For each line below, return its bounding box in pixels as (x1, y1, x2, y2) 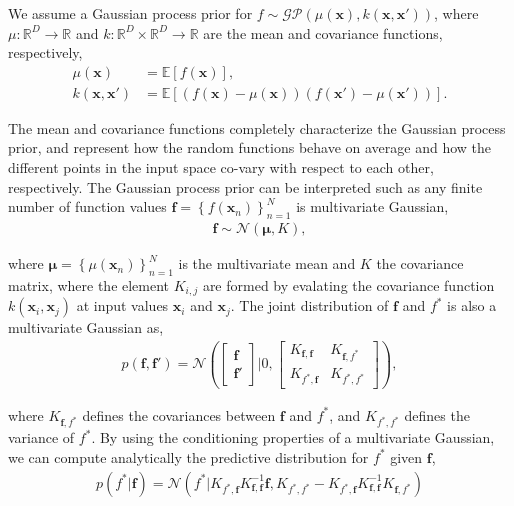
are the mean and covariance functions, (203, 22, 443, 43)
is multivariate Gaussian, (296, 196, 449, 217)
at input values (76, 295, 169, 316)
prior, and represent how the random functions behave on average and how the (8, 137, 492, 158)
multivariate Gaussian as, (8, 317, 164, 338)
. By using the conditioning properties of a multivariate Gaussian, (91, 427, 495, 448)
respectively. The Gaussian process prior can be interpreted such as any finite (8, 176, 483, 197)
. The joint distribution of (230, 295, 389, 316)
